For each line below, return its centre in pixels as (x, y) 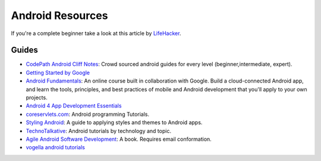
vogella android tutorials (56, 147)
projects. (37, 97)
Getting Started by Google (58, 72)
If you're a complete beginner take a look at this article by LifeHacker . (96, 33)
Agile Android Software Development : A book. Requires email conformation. (119, 139)
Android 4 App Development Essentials (74, 106)
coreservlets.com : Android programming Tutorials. (88, 114)
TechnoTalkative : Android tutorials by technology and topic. (99, 131)
